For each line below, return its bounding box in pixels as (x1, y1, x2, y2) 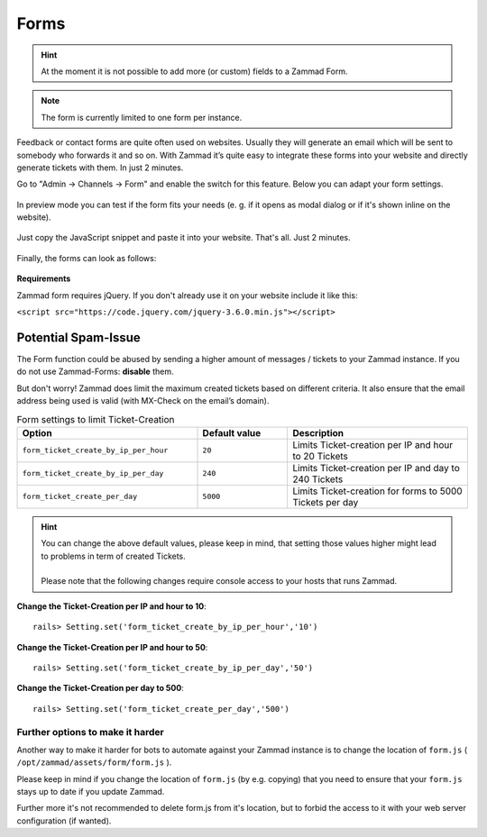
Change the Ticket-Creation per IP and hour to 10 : (16, 600, 207, 612)
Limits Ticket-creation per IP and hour (292, 438, 454, 450)
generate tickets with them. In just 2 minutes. (16, 162, 184, 173)
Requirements (16, 273, 71, 284)
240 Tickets (292, 473, 344, 486)
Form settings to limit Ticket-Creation (16, 413, 175, 425)
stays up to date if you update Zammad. (16, 787, 165, 797)
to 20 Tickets (292, 450, 349, 462)
